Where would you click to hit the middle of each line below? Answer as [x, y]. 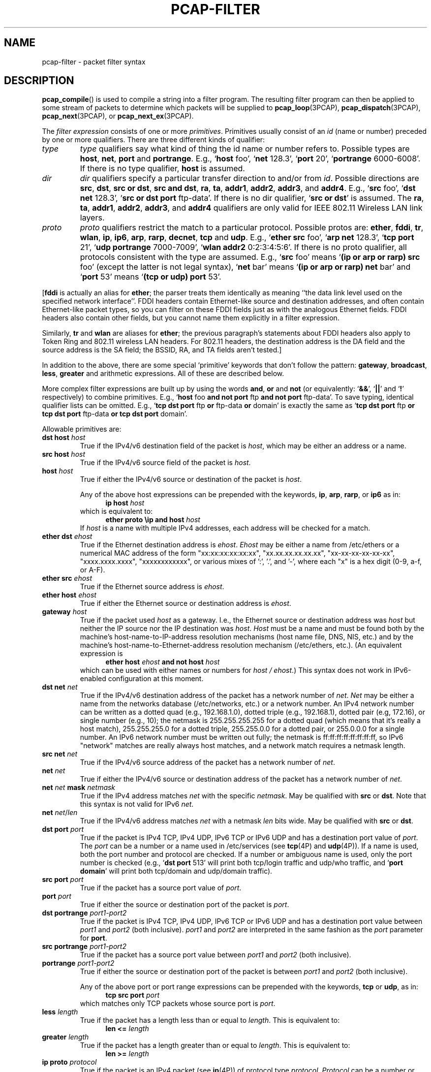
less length [60, 1012]
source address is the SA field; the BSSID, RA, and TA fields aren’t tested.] [162, 350]
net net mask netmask [79, 788]
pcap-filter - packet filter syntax [94, 62]
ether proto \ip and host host [153, 520]
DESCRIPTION [39, 81]
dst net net [60, 687]
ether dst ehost [67, 536]
